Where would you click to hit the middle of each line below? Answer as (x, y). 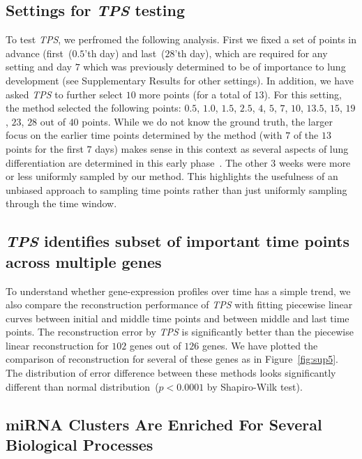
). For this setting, (303, 94)
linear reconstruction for (57, 345)
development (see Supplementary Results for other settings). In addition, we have (180, 80)
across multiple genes (84, 261)
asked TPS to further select (65, 94)
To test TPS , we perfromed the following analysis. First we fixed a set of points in (181, 39)
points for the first (45, 148)
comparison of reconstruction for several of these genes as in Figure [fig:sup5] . (172, 359)
